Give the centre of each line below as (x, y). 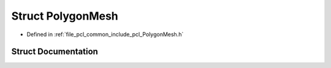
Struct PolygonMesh (65, 16)
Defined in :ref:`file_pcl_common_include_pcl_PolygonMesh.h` (105, 34)
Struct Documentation (55, 52)
